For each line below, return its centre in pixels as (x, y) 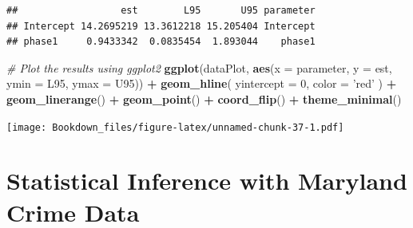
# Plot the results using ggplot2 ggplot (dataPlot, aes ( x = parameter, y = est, (199, 67)
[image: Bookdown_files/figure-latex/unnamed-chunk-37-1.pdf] (175, 127)
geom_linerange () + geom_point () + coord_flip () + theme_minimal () (204, 98)
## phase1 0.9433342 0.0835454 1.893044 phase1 (161, 42)
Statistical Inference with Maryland (207, 181)
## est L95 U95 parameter (161, 10)
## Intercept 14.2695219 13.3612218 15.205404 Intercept (161, 26)
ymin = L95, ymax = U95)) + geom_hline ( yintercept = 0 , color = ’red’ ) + (202, 83)
